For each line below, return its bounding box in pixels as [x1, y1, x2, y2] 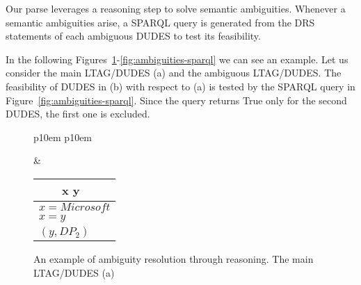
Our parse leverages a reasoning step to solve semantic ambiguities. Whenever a [6, 1, 346, 15]
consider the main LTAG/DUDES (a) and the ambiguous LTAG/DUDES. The [6, 65, 342, 80]
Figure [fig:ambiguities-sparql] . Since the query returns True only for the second [6, 92, 347, 107]
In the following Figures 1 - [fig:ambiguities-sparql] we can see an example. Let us [6, 51, 348, 66]
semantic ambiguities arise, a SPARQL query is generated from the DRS [6, 15, 315, 29]
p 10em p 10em [33, 129, 93, 144]
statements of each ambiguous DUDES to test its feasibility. [6, 28, 261, 43]
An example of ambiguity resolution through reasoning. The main [33, 251, 314, 266]
